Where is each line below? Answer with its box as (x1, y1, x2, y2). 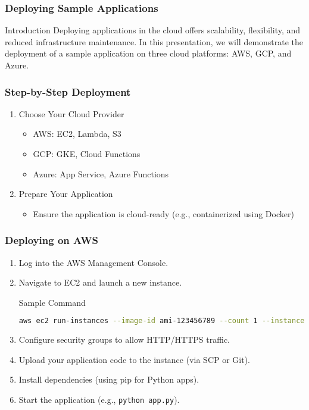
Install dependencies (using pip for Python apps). (18, 373, 199, 386)
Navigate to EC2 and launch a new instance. (18, 276, 182, 289)
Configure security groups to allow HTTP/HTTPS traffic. (18, 333, 230, 346)
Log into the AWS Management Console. (18, 256, 168, 268)
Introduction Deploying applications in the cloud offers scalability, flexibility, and (5, 24, 301, 36)
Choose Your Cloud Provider (18, 107, 124, 120)
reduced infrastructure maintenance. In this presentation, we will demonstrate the (5, 35, 304, 48)
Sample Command (18, 296, 86, 308)
